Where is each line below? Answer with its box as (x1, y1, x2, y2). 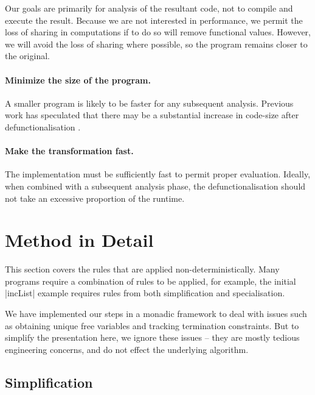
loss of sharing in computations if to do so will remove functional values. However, (5, 26, 311, 38)
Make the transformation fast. (5, 144, 134, 157)
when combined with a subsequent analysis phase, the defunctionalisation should (5, 179, 306, 192)
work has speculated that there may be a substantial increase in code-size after (5, 109, 299, 121)
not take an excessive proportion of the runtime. (5, 191, 185, 204)
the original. (5, 49, 50, 62)
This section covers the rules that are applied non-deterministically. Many (5, 263, 280, 276)
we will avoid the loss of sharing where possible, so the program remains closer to (5, 37, 308, 50)
